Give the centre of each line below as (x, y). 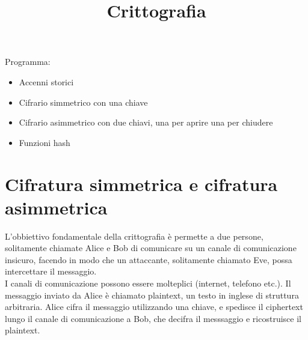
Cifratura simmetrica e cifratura (141, 184)
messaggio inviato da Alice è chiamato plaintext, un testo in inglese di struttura (152, 295)
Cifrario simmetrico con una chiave (83, 102)
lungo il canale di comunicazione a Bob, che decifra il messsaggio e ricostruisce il (153, 318)
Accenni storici (46, 81)
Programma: (28, 62)
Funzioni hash (45, 142)
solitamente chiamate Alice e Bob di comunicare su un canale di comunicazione (151, 248)
